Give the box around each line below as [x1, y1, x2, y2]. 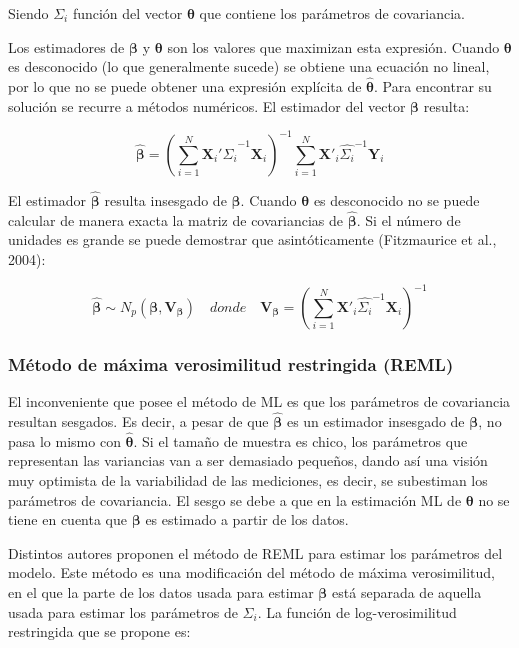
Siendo [8, 3, 49, 23]
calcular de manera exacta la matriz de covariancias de [8, 209, 344, 230]
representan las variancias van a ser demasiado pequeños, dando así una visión [8, 450, 488, 471]
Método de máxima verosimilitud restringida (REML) [8, 351, 454, 376]
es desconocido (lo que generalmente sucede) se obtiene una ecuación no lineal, [8, 56, 490, 77]
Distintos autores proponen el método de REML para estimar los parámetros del [8, 542, 503, 563]
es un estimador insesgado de [286, 411, 465, 432]
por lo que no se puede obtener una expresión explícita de [8, 76, 362, 96]
